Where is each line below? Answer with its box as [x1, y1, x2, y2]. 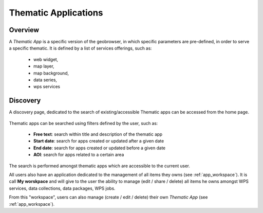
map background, [33, 70, 69, 76]
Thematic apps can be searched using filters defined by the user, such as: [9, 120, 158, 126]
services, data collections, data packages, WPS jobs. [9, 185, 115, 191]
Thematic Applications [9, 7, 103, 18]
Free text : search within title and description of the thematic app [33, 131, 163, 137]
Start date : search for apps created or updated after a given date [33, 138, 164, 144]
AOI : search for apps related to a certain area [33, 152, 124, 158]
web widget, [33, 56, 58, 62]
